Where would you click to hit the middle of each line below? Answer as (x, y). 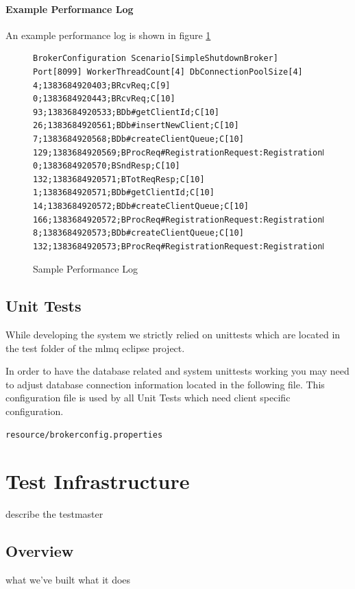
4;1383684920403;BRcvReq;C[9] (102, 85)
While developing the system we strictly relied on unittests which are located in (173, 335)
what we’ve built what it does (68, 580)
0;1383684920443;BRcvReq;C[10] (104, 99)
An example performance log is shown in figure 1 (108, 35)
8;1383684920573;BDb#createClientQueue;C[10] (138, 233)
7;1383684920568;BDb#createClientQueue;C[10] (138, 139)
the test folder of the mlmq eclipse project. (95, 348)
